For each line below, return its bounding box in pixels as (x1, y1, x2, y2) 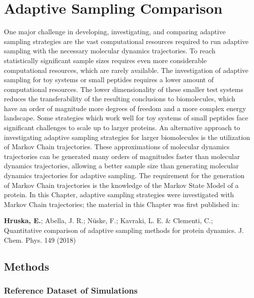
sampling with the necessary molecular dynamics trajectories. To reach (4, 46, 215, 56)
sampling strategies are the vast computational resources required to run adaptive (4, 36, 249, 46)
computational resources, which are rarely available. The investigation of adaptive (4, 65, 249, 75)
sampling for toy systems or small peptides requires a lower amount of (4, 74, 214, 85)
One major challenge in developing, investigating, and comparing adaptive (4, 26, 226, 37)
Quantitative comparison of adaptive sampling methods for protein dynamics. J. (4, 225, 244, 235)
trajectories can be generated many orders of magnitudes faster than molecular (4, 151, 240, 161)
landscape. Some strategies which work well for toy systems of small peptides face (4, 113, 248, 123)
